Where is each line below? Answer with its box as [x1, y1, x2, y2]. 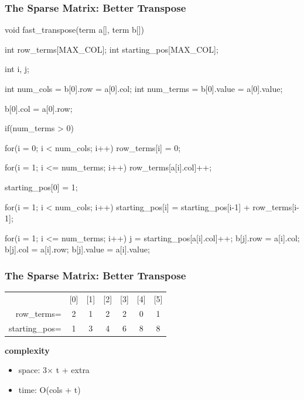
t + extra [56, 364, 90, 376]
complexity [5, 344, 50, 356]
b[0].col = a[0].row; [5, 102, 73, 114]
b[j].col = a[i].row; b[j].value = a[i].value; [5, 243, 150, 255]
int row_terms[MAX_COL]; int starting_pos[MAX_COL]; [5, 43, 218, 55]
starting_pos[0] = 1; [5, 180, 78, 193]
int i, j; [5, 63, 30, 75]
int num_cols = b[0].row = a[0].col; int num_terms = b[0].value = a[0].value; [5, 83, 283, 94]
